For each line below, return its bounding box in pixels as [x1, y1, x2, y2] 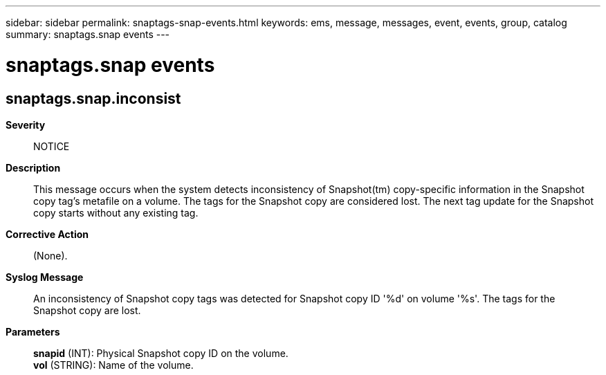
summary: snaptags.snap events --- [6, 28, 170, 40]
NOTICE [33, 140, 70, 152]
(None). [33, 249, 68, 262]
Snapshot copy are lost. [33, 304, 141, 316]
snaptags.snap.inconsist [6, 89, 181, 107]
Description [6, 161, 61, 174]
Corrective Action [6, 228, 89, 240]
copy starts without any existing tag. [33, 206, 199, 219]
